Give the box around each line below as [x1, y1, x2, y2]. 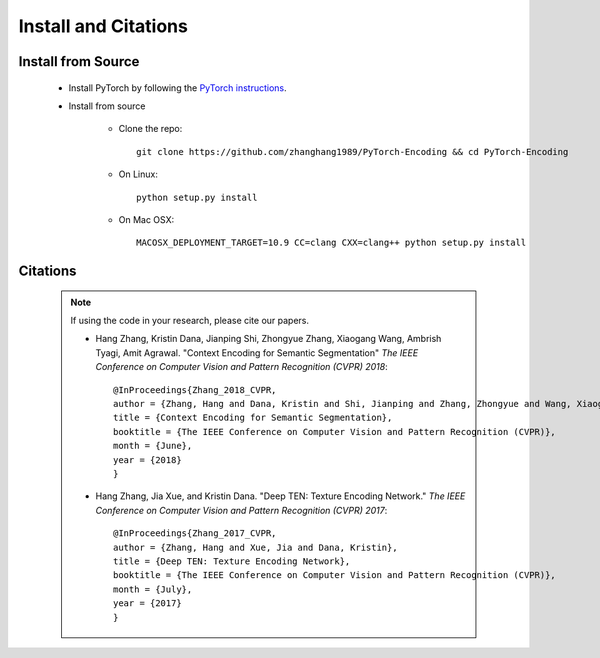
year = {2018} [113, 454, 182, 465]
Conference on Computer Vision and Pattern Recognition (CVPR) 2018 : [95, 361, 389, 373]
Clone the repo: [118, 123, 183, 135]
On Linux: [118, 168, 159, 180]
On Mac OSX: [118, 213, 175, 225]
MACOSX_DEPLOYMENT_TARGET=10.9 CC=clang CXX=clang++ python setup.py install [136, 237, 527, 249]
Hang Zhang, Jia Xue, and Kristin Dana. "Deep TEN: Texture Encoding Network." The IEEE [95, 490, 466, 502]
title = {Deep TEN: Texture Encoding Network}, [113, 555, 351, 567]
